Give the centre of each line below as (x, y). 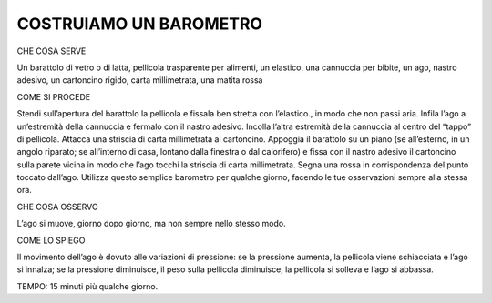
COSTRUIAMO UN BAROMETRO (140, 24)
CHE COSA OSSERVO (58, 207)
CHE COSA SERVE (51, 51)
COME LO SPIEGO (51, 240)
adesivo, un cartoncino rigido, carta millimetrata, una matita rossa (140, 80)
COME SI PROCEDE (54, 96)
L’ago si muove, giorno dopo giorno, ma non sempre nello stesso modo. (151, 224)
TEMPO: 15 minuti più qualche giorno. (87, 286)
